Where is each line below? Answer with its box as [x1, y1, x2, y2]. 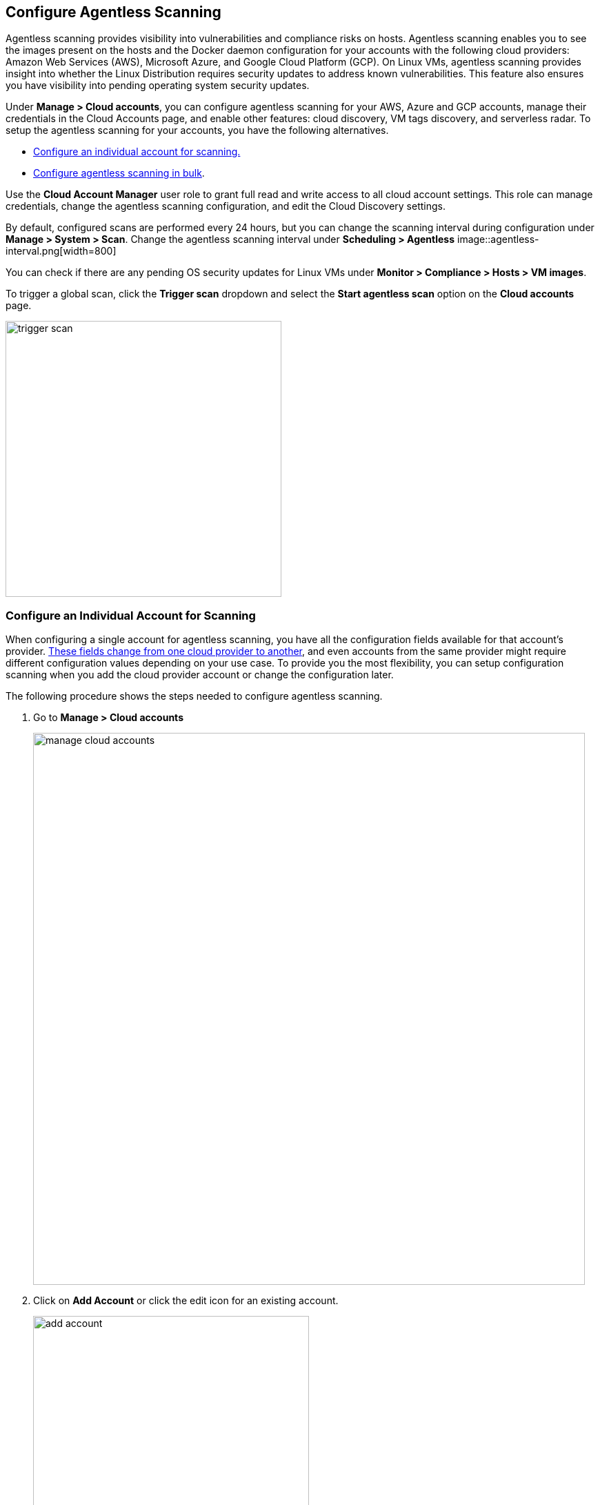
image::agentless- [457, 233, 539, 246]
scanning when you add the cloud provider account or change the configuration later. [6, 669, 394, 681]
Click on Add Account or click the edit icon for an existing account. [33, 1295, 339, 1307]
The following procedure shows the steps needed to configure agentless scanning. [6, 690, 383, 702]
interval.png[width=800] [6, 245, 117, 257]
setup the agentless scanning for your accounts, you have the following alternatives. [6, 124, 389, 137]
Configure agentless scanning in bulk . [33, 167, 205, 179]
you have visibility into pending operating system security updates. [6, 79, 310, 92]
